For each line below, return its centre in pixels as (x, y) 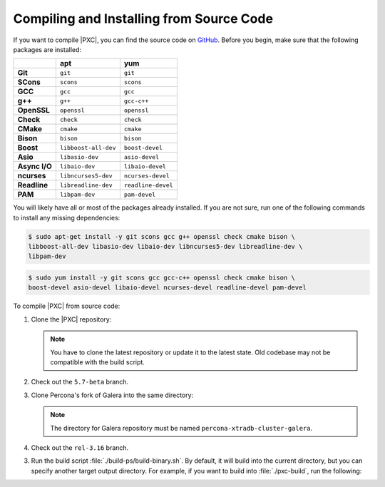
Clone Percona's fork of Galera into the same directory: (112, 395)
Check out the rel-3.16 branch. (80, 447)
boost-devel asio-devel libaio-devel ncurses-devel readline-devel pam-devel (167, 288)
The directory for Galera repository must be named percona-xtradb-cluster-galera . (181, 428)
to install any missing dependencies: (67, 217)
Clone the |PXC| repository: (71, 319)
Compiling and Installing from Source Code (143, 19)
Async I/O (35, 166)
